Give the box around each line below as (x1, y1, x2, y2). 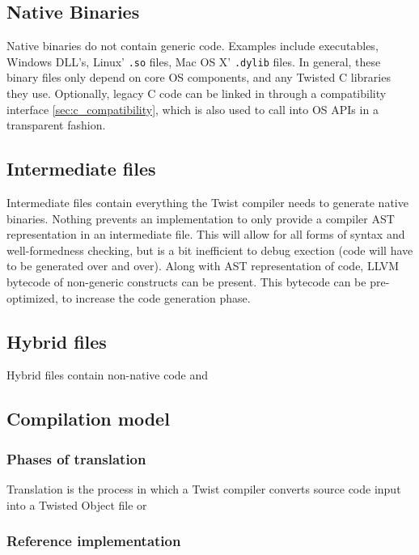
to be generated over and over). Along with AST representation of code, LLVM (6, 257, 400, 274)
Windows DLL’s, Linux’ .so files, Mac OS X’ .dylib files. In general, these (6, 53, 381, 70)
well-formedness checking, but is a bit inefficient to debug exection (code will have (6, 241, 413, 258)
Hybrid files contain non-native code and (6, 366, 209, 383)
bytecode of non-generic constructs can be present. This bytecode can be (6, 273, 366, 290)
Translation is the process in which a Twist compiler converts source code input (6, 480, 401, 497)
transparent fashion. (6, 117, 106, 133)
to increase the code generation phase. (61, 289, 251, 306)
